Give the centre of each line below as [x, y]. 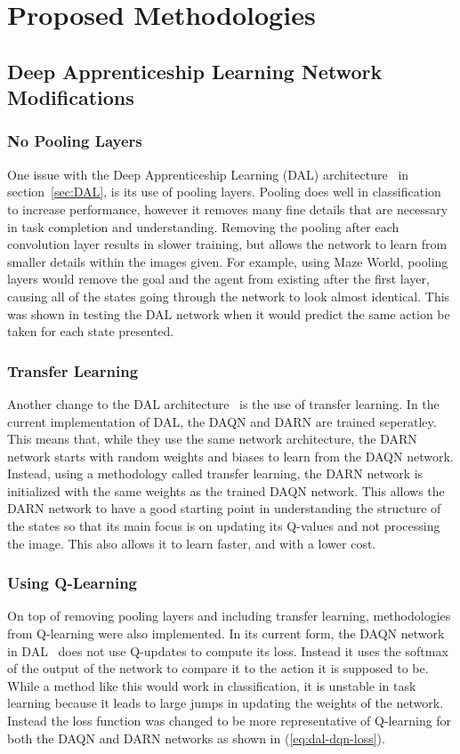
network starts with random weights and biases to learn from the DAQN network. [230, 456]
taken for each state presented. [91, 331]
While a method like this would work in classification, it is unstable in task [212, 685]
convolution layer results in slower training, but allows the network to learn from [227, 244]
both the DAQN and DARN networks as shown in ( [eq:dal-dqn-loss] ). [196, 738]
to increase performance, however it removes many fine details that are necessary [228, 209]
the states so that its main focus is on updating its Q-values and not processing [224, 526]
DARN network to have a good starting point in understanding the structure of [224, 508]
